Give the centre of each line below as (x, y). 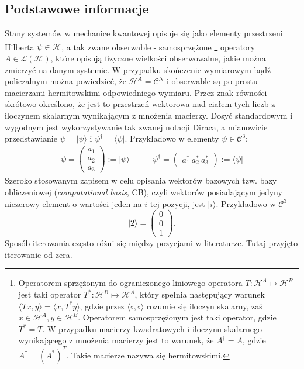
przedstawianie (31, 138)
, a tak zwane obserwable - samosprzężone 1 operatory (158, 46)
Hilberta (20, 46)
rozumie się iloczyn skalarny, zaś (204, 306)
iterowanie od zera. (39, 254)
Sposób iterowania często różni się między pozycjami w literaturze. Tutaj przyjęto (151, 243)
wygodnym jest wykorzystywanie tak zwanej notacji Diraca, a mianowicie (136, 127)
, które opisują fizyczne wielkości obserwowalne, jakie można (158, 58)
